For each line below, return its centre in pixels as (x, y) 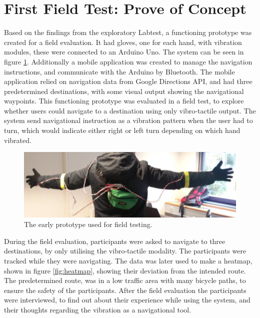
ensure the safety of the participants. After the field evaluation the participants (125, 290)
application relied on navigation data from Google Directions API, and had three (128, 81)
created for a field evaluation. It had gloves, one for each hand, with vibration (123, 42)
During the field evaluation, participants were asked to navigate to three (115, 241)
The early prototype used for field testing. (88, 224)
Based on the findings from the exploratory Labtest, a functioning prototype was (128, 32)
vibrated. (18, 140)
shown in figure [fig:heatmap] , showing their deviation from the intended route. (125, 270)
